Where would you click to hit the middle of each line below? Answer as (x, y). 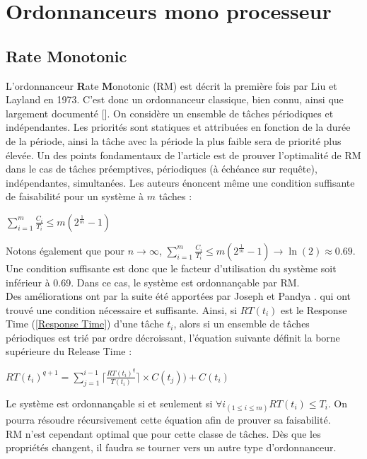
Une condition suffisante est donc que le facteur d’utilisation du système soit (171, 268)
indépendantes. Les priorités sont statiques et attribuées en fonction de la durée (178, 127)
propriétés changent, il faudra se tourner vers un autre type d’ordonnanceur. (171, 447)
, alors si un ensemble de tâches (241, 324)
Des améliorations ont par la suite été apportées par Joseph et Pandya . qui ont (178, 296)
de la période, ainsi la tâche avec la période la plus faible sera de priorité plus (174, 140)
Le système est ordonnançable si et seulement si (109, 403)
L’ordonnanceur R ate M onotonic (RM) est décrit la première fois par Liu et (171, 85)
